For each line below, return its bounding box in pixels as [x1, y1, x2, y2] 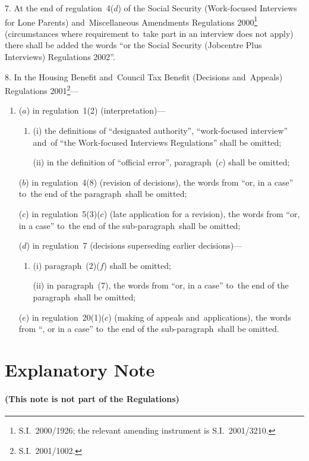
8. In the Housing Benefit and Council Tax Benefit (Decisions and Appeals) [5, 70, 283, 83]
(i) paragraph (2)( [33, 259, 100, 271]
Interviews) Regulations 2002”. [5, 51, 115, 63]
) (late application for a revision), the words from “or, [103, 208, 300, 220]
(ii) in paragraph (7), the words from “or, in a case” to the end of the [33, 279, 289, 291]
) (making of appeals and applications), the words [108, 311, 291, 323]
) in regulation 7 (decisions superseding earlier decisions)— [26, 239, 242, 252]
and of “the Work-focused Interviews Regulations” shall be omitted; [33, 136, 282, 148]
